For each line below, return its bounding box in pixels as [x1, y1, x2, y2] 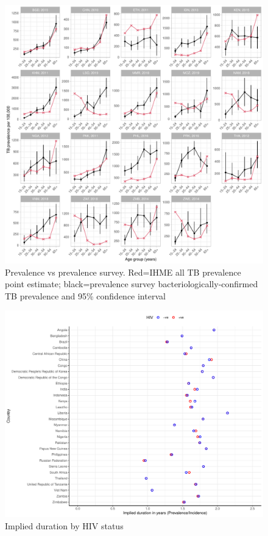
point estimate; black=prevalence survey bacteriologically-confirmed [5, 277, 258, 290]
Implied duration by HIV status [5, 520, 124, 532]
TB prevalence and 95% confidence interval [5, 289, 166, 302]
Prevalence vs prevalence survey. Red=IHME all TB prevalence [5, 265, 241, 278]
